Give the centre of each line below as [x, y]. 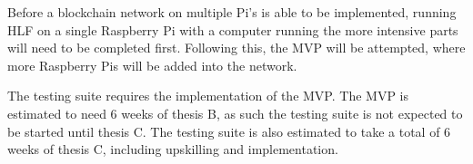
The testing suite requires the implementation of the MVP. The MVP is [208, 96]
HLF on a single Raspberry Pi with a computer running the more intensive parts [233, 29]
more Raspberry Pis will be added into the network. [152, 65]
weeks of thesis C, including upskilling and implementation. [173, 149]
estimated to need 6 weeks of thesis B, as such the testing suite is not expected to [235, 113]
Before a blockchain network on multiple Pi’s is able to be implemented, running [232, 12]
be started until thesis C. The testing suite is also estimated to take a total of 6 [229, 131]
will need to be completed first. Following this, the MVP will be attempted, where [236, 48]
